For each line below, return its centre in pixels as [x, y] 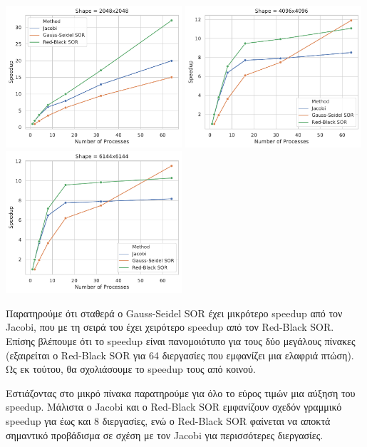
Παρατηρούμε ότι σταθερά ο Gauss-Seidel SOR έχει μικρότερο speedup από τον [174, 313]
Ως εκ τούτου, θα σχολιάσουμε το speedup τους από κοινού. [131, 369]
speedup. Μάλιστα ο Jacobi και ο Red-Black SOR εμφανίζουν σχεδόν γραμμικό [174, 407]
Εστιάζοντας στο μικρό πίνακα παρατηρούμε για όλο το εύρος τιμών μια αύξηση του [181, 392]
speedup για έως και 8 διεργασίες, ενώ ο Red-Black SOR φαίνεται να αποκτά [168, 421]
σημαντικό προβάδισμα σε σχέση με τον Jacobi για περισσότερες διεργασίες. [165, 435]
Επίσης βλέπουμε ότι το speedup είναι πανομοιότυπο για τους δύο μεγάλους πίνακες [181, 341]
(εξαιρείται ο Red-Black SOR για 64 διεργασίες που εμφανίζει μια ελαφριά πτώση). [180, 355]
